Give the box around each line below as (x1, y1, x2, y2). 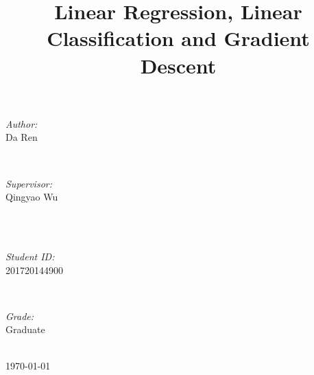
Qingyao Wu (5, 190, 58, 204)
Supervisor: (5, 176, 52, 190)
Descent (140, 51, 217, 79)
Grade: (5, 308, 34, 323)
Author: (5, 116, 38, 130)
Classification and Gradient (47, 24, 310, 52)
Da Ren (5, 130, 38, 144)
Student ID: (5, 249, 55, 263)
